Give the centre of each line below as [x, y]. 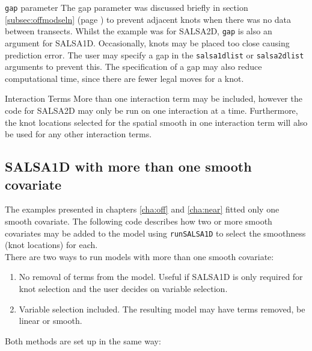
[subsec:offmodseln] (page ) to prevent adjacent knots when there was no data [148, 19]
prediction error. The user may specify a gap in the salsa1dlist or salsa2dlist [154, 54]
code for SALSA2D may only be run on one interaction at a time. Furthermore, [151, 110]
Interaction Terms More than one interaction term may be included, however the [154, 98]
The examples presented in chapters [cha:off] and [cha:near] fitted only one [142, 209]
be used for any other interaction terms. [78, 134]
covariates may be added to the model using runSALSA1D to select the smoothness [155, 233]
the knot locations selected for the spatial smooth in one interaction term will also [156, 122]
